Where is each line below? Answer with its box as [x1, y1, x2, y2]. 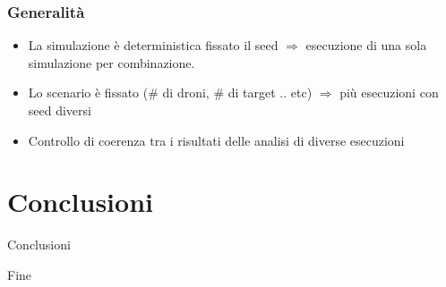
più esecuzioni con [339, 83, 439, 102]
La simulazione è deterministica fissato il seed [28, 36, 279, 55]
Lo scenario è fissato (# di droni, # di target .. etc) [28, 83, 313, 102]
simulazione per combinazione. [28, 53, 195, 72]
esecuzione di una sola [305, 36, 427, 55]
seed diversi [28, 101, 91, 119]
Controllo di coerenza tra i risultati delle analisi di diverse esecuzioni [28, 131, 405, 149]
